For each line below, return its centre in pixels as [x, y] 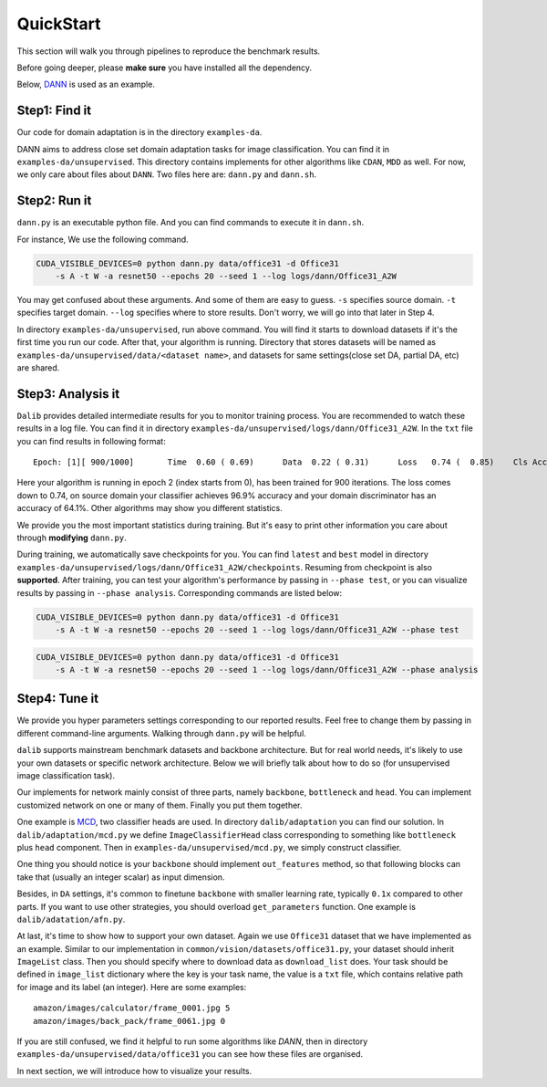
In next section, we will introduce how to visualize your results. [134, 1071]
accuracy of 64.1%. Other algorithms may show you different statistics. [150, 508]
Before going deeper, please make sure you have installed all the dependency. [165, 68]
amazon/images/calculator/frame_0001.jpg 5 [132, 1008]
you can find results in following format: [91, 441]
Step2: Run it [54, 201]
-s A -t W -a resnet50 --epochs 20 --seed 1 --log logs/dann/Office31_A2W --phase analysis [267, 669]
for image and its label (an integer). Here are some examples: [132, 987]
